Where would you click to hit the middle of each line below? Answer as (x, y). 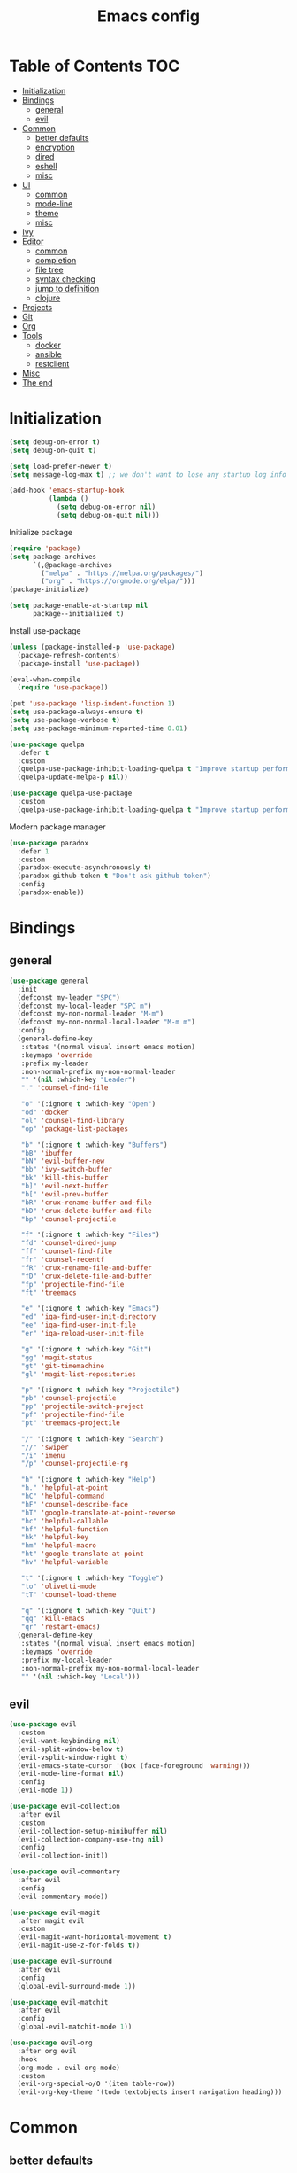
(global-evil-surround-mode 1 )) (77, 1986)
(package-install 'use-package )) (79, 663)
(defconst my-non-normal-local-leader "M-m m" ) (107, 1022)
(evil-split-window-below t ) (71, 1749)
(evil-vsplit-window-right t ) (72, 1757)
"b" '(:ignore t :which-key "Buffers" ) (94, 1145)
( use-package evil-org (51, 2043)
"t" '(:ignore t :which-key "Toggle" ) (92, 1578)
